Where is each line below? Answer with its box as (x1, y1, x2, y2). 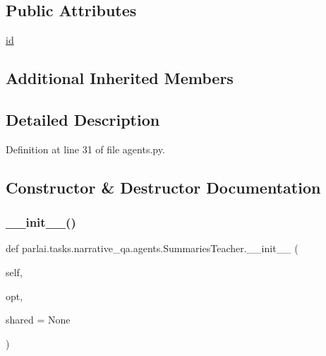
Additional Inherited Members (6, 67, 234, 89)
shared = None (6, 312, 71, 327)
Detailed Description (6, 108, 160, 130)
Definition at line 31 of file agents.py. (6, 141, 165, 156)
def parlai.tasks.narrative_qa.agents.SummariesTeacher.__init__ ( (6, 241, 298, 256)
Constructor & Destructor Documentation (6, 176, 321, 198)
